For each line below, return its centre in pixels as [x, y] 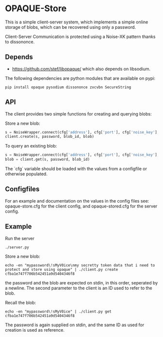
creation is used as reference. [35, 330]
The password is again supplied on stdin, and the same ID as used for [75, 325]
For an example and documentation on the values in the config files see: [77, 201]
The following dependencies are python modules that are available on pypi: [80, 78]
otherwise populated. [26, 174]
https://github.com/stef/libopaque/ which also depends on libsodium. [81, 69]
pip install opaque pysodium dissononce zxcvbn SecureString [68, 87]
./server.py [17, 247]
